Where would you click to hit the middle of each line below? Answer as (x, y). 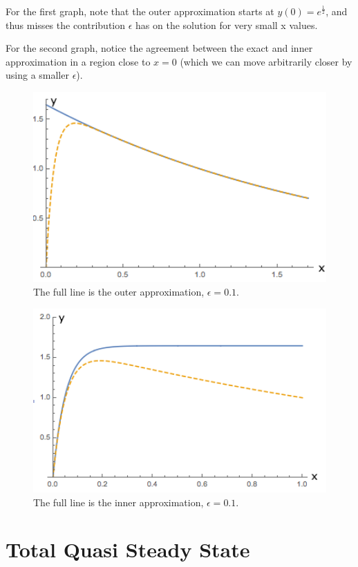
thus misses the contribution (66, 25)
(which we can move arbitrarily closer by (266, 61)
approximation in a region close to (78, 61)
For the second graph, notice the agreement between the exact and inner (159, 48)
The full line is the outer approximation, (119, 292)
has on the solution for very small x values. (227, 25)
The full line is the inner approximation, (119, 502)
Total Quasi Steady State (128, 549)
